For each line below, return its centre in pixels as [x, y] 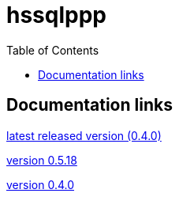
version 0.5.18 [42, 160]
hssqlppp [56, 15]
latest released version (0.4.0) [84, 135]
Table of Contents [53, 50]
